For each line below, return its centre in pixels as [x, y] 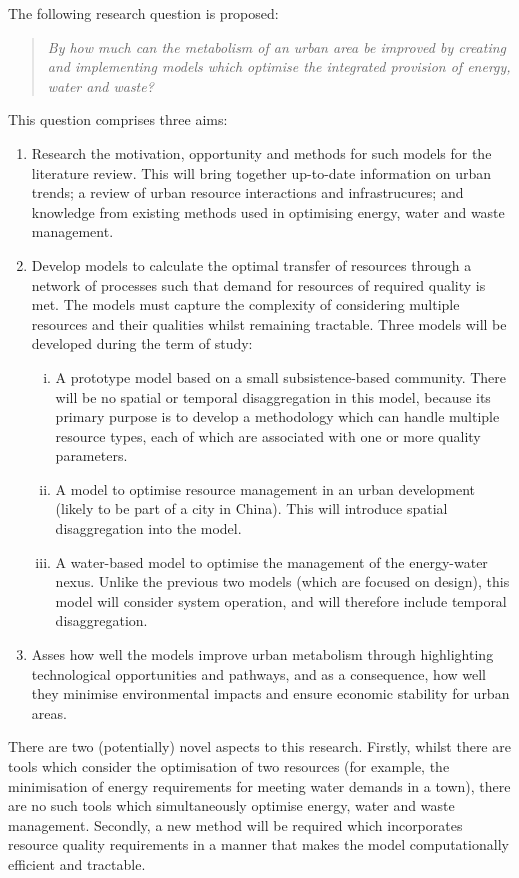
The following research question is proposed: [143, 13]
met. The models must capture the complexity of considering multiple [245, 304]
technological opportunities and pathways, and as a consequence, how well [258, 673]
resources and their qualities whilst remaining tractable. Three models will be [269, 323]
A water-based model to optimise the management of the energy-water [271, 561]
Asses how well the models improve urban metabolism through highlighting [262, 654]
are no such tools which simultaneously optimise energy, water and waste [231, 805]
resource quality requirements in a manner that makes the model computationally [258, 844]
